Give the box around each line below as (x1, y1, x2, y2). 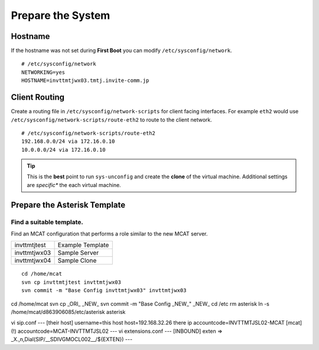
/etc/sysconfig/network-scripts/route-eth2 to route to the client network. (11, 116, 213, 123)
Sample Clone (57, 257, 97, 265)
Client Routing (11, 92, 65, 103)
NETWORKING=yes (21, 68, 66, 76)
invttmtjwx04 (14, 257, 51, 265)
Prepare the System (11, 9, 110, 22)
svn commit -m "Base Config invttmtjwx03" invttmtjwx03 (21, 287, 187, 294)
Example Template (57, 241, 109, 249)
